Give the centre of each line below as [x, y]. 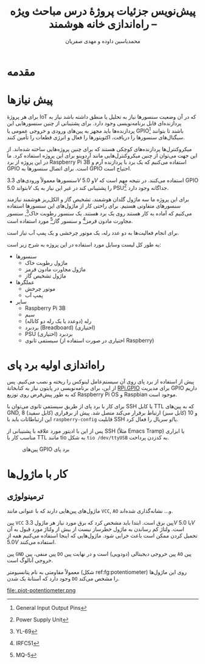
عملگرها [25, 282]
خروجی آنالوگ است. [30, 561]
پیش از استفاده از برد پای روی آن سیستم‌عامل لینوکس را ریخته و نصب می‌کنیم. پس [100, 382]
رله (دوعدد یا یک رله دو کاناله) [58, 321]
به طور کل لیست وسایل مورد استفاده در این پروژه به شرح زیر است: [84, 244]
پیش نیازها [30, 100]
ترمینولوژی [26, 496]
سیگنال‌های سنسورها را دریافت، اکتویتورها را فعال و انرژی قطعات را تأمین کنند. [96, 137]
